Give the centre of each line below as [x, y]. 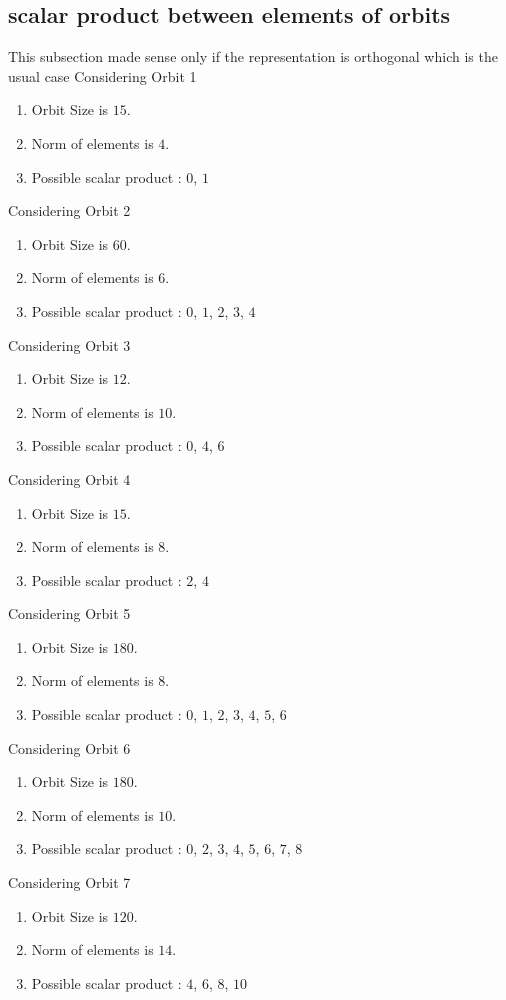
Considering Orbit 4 [69, 478]
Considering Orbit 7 [69, 882]
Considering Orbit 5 [69, 613]
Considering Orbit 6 [69, 747]
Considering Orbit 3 [69, 344]
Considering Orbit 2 [69, 210]
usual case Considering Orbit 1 [102, 75]
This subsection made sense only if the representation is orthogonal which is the [253, 56]
